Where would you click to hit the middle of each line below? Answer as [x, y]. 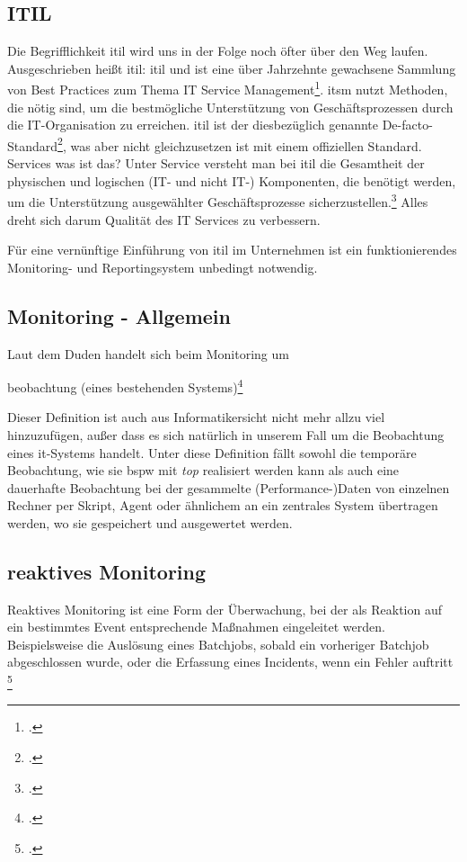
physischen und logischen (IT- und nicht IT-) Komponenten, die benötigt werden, [232, 180]
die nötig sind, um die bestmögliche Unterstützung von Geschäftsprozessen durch [230, 107]
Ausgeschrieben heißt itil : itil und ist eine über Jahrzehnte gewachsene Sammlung [232, 68]
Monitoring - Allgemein [119, 315]
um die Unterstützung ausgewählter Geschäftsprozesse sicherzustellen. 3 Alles [218, 200]
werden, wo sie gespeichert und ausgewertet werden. [150, 522]
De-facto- [407, 125]
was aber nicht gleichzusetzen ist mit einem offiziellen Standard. [246, 145]
